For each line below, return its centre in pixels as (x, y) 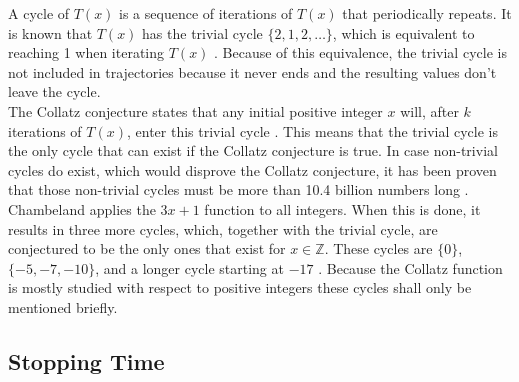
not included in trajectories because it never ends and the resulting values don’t (252, 71)
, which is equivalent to (403, 32)
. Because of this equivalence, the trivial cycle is (360, 52)
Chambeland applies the (82, 208)
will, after (429, 110)
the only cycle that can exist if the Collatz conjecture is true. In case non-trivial (253, 150)
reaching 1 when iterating (86, 52)
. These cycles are (378, 248)
